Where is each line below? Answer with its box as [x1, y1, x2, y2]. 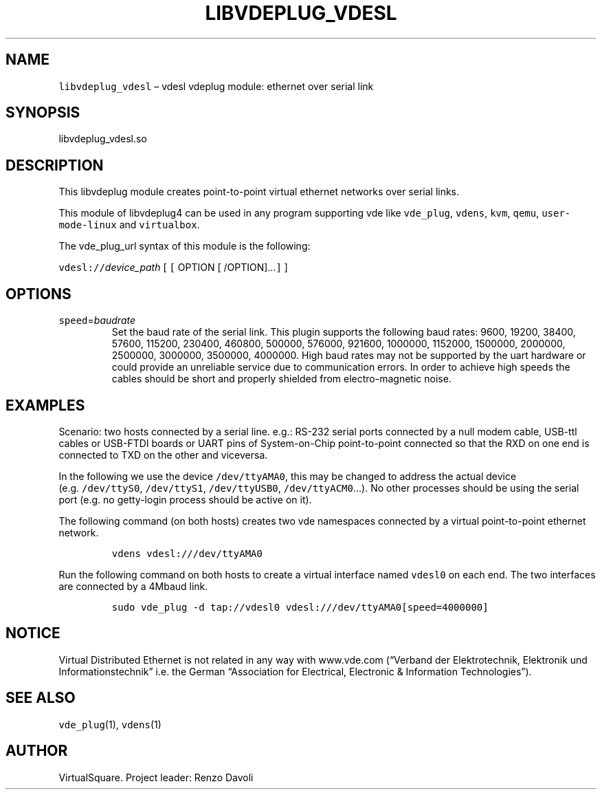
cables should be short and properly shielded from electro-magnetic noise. [111, 373, 452, 385]
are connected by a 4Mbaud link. [58, 580, 208, 592]
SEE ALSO [5, 689, 76, 707]
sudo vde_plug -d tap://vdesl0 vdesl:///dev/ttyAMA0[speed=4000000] [111, 601, 489, 613]
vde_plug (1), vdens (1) [58, 718, 161, 730]
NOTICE [5, 624, 60, 642]
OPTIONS [5, 285, 71, 303]
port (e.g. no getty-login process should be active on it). [58, 493, 312, 505]
